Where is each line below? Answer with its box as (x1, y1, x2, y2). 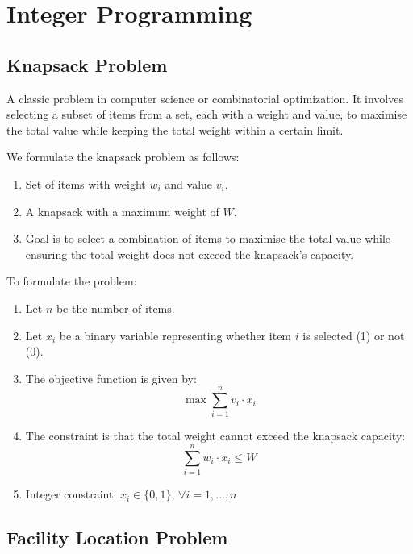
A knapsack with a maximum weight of (25, 202, 219, 219)
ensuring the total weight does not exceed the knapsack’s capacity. (25, 245, 354, 262)
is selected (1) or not (302, 327, 405, 344)
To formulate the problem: (6, 273, 137, 289)
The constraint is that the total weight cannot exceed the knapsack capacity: (25, 427, 406, 444)
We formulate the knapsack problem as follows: (6, 148, 240, 165)
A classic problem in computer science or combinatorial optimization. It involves (6, 90, 403, 106)
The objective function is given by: (25, 369, 197, 386)
